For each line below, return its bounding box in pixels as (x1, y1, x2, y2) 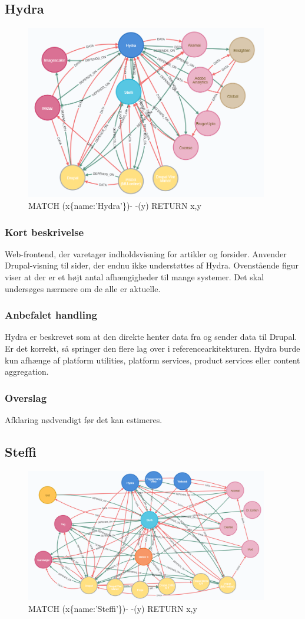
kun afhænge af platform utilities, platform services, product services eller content (5, 353, 300, 366)
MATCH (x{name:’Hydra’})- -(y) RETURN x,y (28, 199, 201, 212)
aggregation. (5, 365, 49, 378)
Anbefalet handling (5, 307, 97, 322)
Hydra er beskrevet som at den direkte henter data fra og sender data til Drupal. (5, 330, 297, 343)
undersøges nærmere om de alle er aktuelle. (5, 282, 161, 294)
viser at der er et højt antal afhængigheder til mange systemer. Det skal (5, 271, 264, 283)
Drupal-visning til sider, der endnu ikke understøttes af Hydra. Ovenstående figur (5, 259, 299, 271)
